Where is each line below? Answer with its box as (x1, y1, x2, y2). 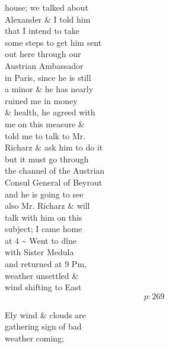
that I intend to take (5, 24, 79, 37)
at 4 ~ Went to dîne (5, 234, 76, 246)
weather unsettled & (5, 269, 79, 281)
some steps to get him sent (5, 36, 102, 48)
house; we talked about (5, 1, 88, 13)
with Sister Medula (5, 246, 74, 258)
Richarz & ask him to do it (5, 141, 103, 153)
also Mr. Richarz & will (5, 199, 90, 212)
